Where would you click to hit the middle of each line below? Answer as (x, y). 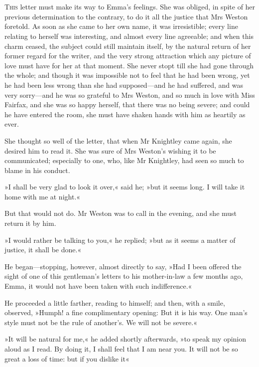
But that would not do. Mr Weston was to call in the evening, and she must (121, 213)
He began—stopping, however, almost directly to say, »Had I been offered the (123, 266)
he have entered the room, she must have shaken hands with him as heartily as (125, 114)
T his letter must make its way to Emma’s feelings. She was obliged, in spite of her (130, 7)
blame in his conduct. (37, 170)
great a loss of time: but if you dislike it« (67, 358)
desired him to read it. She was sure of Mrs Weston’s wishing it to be (110, 150)
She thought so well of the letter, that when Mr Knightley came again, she (118, 140)
